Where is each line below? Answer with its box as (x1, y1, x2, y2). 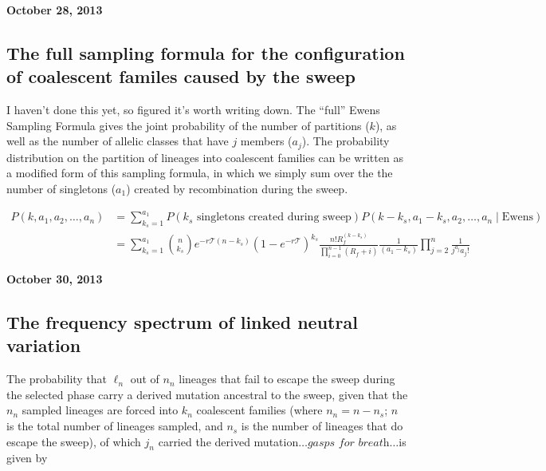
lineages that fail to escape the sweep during (179, 370, 395, 387)
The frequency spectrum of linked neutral (6, 310, 358, 334)
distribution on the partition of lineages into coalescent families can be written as (6, 148, 403, 165)
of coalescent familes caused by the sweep (6, 64, 355, 89)
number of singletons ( (6, 180, 116, 197)
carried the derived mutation (158, 433, 299, 449)
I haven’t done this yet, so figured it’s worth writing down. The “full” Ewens (6, 101, 380, 118)
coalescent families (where (196, 402, 323, 418)
